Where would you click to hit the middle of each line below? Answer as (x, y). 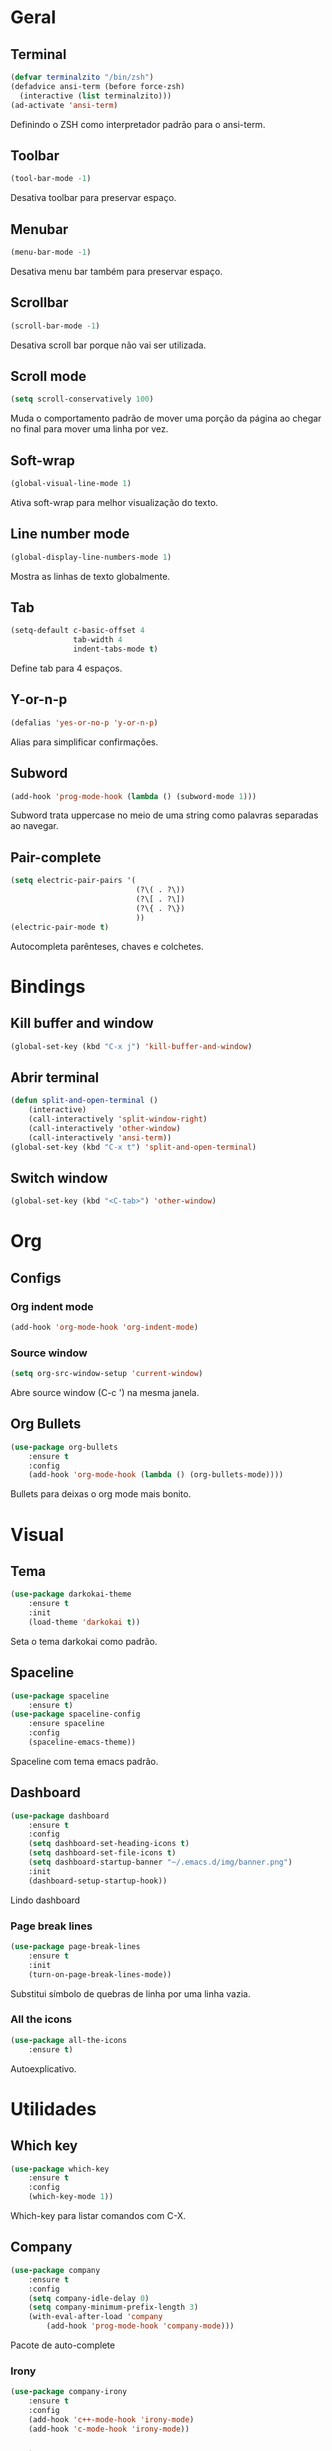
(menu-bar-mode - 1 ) (51, 252)
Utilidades (53, 2108)
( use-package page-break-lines (75, 1947)
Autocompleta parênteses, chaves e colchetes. (107, 946)
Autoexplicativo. (43, 2068)
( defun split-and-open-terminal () (84, 1101)
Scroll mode (48, 376)
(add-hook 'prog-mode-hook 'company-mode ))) (140, 2326)
